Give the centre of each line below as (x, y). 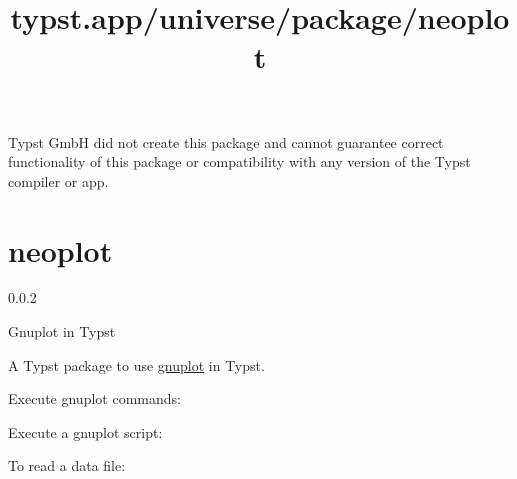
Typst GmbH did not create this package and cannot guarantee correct (226, 141)
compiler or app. (58, 180)
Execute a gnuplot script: (85, 431)
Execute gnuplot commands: (94, 398)
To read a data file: (67, 465)
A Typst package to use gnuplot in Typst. (136, 364)
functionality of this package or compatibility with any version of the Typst (239, 161)
